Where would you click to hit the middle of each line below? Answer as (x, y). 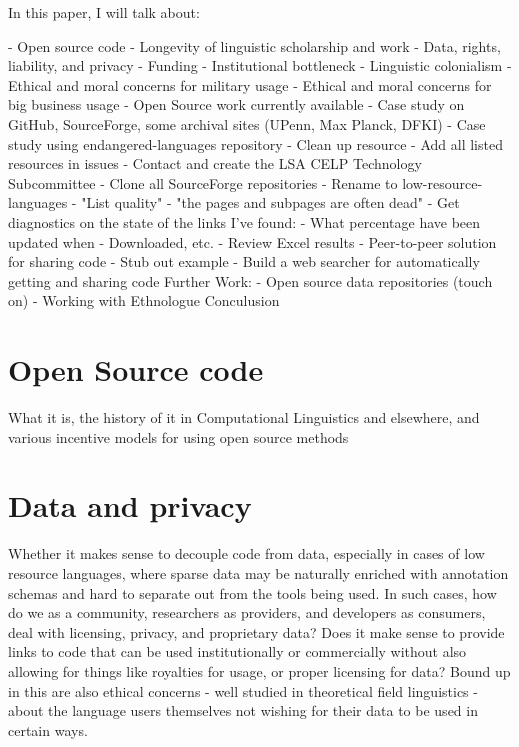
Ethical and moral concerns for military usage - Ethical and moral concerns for (250, 84)
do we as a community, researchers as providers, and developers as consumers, (247, 612)
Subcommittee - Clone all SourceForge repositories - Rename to (203, 182)
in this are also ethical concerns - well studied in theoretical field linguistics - (243, 690)
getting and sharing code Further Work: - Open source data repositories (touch (250, 280)
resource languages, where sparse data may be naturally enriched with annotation (258, 572)
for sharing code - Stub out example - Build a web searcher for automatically (244, 261)
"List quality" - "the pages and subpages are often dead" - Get (270, 202)
